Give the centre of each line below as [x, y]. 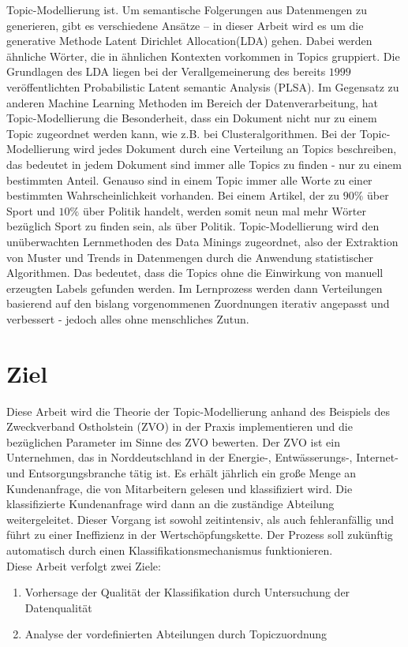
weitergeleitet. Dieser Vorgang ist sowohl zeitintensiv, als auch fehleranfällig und [200, 519]
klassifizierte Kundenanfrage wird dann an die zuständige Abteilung [170, 504]
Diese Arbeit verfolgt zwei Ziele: [84, 565]
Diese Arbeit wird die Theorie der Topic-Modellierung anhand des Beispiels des [198, 411]
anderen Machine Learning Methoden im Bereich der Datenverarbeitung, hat [193, 102]
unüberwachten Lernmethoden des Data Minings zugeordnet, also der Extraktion [202, 241]
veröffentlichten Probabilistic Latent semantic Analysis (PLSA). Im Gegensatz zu [203, 86]
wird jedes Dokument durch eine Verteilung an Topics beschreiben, [235, 149]
